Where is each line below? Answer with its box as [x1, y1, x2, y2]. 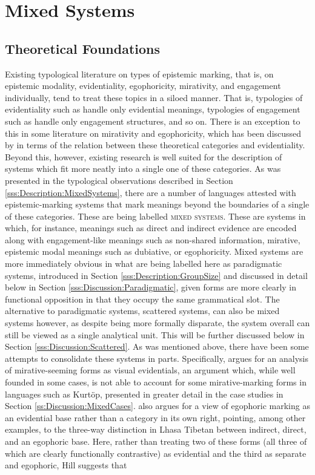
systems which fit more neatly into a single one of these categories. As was [5, 162, 281, 175]
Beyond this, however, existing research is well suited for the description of [5, 150, 282, 163]
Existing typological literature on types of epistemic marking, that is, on [5, 67, 274, 80]
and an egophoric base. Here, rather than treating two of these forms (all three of [5, 434, 307, 447]
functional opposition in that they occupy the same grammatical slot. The [5, 292, 280, 305]
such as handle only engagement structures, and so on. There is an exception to [5, 114, 300, 127]
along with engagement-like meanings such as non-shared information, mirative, [5, 233, 300, 246]
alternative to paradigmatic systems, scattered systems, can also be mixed [5, 304, 280, 317]
